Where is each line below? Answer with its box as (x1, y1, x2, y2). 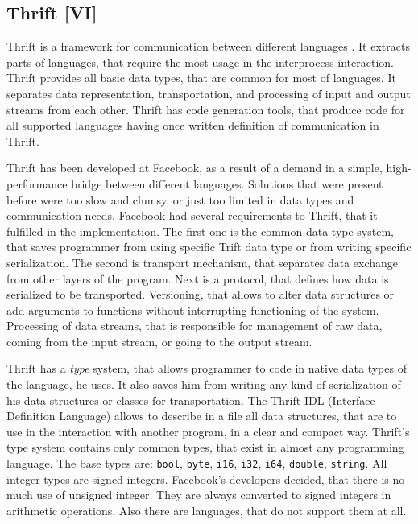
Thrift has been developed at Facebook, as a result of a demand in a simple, (6, 159, 383, 176)
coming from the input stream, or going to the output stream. (6, 332, 312, 349)
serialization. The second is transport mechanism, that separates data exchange (6, 254, 398, 270)
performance (6, 175, 68, 192)
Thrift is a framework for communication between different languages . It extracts (6, 38, 410, 55)
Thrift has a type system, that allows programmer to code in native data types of (6, 360, 407, 377)
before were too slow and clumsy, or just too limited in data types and (6, 191, 354, 208)
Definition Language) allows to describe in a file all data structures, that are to (6, 407, 397, 424)
